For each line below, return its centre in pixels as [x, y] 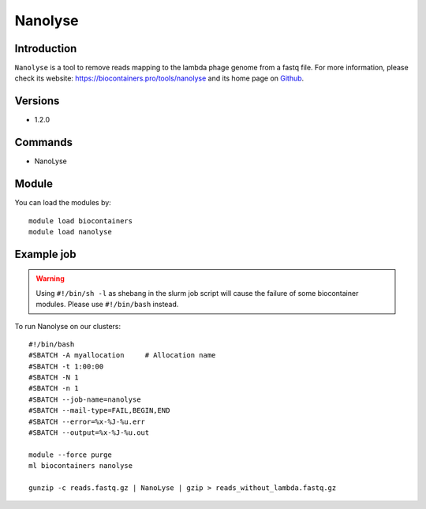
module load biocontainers [81, 221]
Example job [45, 254]
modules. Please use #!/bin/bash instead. [107, 305]
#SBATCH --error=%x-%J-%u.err [87, 421]
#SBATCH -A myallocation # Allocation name [122, 356]
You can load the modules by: [63, 203]
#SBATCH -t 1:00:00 [66, 366]
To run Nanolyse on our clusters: [68, 326]
